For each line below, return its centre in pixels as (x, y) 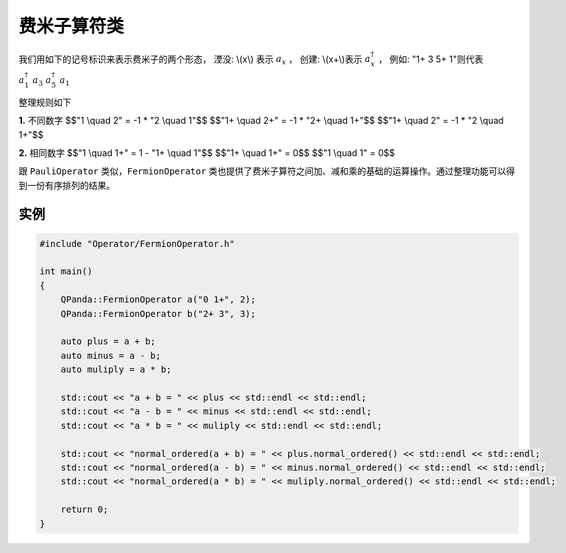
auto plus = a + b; (108, 341)
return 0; (84, 509)
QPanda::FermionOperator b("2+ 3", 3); (158, 313)
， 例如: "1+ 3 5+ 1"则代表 (431, 59)
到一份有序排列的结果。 (66, 185)
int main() (66, 271)
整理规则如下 (45, 102)
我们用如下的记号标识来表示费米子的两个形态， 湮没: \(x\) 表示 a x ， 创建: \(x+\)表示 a (194, 60)
